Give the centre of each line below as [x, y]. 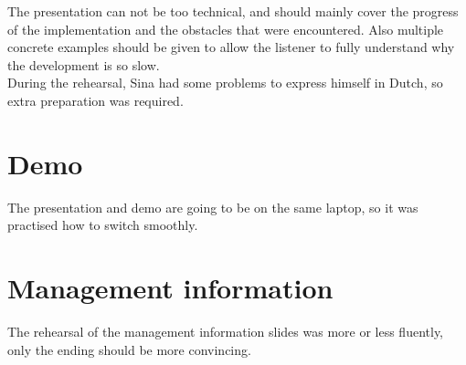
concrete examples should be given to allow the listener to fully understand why [231, 47]
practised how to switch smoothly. [103, 225]
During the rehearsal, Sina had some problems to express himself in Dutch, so [225, 83]
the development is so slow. [84, 64]
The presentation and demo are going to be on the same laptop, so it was [213, 207]
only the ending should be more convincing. [129, 349]
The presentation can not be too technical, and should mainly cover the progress [233, 11]
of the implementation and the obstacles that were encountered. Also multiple [226, 29]
